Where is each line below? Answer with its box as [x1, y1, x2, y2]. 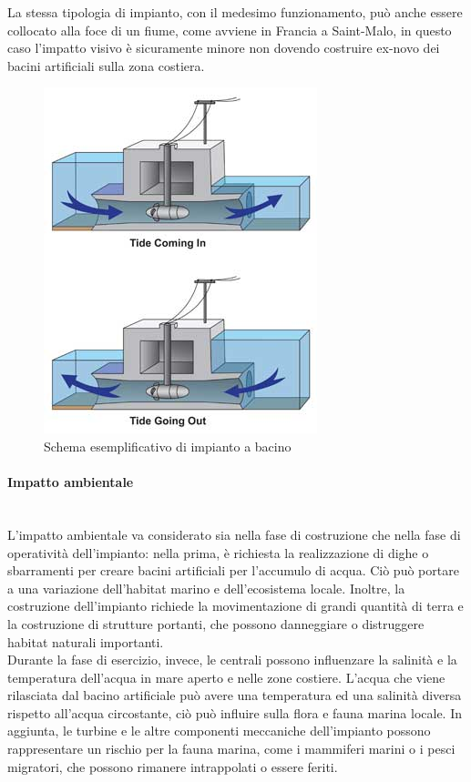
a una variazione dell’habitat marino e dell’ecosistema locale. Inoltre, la [7, 578, 405, 597]
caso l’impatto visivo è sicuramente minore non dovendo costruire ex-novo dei [7, 38, 440, 57]
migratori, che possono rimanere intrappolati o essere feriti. [7, 757, 338, 776]
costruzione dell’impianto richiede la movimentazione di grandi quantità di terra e [7, 596, 464, 615]
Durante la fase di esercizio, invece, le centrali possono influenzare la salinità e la [7, 650, 457, 669]
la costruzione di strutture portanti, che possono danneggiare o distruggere [7, 614, 425, 633]
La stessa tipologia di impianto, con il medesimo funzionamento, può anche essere [7, 3, 463, 21]
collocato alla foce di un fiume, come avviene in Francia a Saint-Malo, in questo [7, 20, 452, 39]
